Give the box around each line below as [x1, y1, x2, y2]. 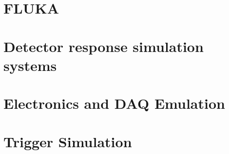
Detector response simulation [3, 36, 204, 56]
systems [3, 55, 57, 75]
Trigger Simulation [3, 131, 132, 151]
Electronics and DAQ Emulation [3, 93, 225, 113]
